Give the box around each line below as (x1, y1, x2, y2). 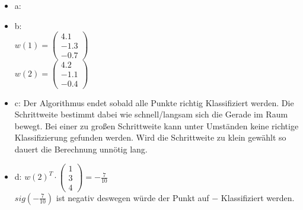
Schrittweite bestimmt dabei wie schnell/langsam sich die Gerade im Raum (14, 108, 288, 120)
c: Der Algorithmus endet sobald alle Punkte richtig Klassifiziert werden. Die (14, 96, 294, 109)
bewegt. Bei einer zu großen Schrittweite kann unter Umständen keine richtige (14, 119, 299, 132)
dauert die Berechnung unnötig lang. (14, 142, 148, 155)
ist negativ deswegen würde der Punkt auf (56, 191, 209, 203)
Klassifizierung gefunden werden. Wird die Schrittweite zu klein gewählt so (14, 131, 286, 144)
